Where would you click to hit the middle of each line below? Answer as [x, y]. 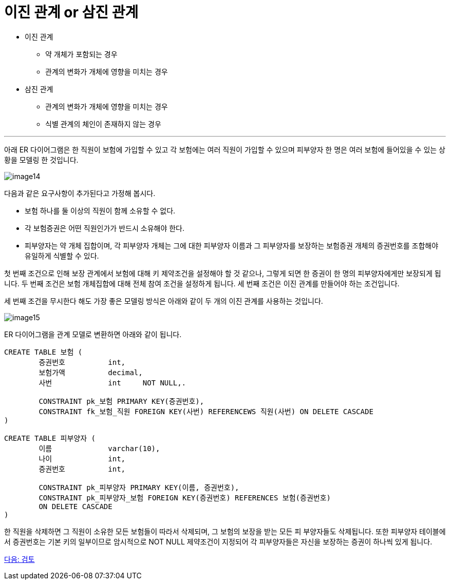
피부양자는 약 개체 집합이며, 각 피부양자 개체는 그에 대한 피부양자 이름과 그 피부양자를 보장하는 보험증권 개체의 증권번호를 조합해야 [232, 245]
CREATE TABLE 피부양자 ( [50, 438]
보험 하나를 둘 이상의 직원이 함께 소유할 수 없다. [100, 210]
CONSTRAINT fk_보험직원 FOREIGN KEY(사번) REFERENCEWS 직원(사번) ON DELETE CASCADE [206, 411]
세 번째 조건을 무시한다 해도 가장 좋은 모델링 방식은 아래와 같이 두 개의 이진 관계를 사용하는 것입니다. [164, 301]
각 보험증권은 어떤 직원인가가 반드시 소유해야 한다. [105, 228]
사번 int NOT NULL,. [113, 383]
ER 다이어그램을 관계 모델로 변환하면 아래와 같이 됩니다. [93, 334]
